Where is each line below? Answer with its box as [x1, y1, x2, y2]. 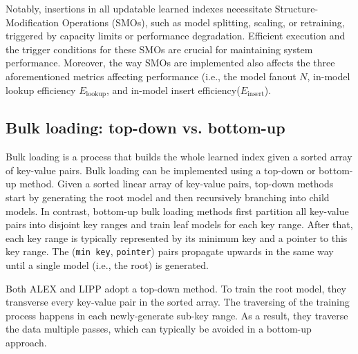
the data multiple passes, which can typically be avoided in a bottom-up [6, 322, 312, 336]
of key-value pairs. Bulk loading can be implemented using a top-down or [6, 162, 316, 177]
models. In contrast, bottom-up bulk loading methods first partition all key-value [6, 203, 349, 218]
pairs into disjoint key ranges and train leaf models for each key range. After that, [6, 217, 353, 232]
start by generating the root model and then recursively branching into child [6, 190, 330, 204]
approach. [6, 335, 47, 349]
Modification [6, 15, 59, 29]
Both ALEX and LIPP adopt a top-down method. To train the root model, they [6, 281, 346, 295]
